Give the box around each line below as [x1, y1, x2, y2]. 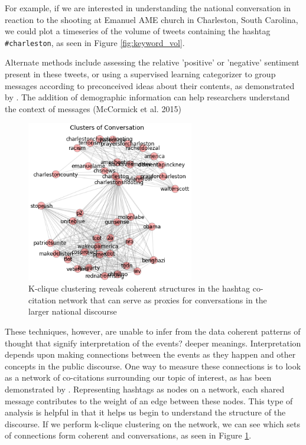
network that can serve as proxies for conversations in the [58, 293, 267, 306]
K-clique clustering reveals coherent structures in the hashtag [28, 282, 250, 295]
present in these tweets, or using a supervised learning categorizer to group [5, 68, 276, 80]
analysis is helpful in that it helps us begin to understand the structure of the [5, 406, 286, 418]
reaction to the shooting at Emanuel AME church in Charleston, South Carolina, [5, 13, 298, 25]
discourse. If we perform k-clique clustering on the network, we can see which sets [5, 417, 300, 430]
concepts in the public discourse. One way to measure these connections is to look [5, 359, 301, 372]
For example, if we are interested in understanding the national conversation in [5, 2, 291, 14]
